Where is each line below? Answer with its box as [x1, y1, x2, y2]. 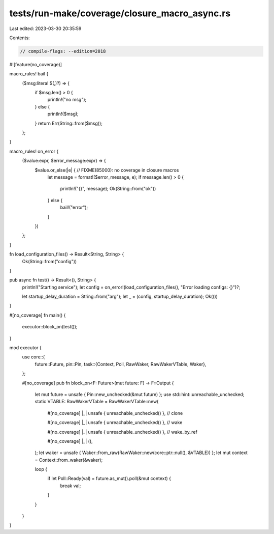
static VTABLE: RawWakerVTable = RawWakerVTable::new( [35, 399, 159, 405]
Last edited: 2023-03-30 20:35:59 [9, 25, 82, 32]
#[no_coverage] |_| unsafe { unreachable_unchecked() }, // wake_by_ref [47, 429, 197, 435]
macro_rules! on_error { [9, 148, 59, 154]
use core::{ [22, 354, 45, 360]
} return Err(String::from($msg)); [35, 120, 102, 126]
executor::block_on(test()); [22, 324, 78, 330]
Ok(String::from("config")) [22, 258, 77, 264]
